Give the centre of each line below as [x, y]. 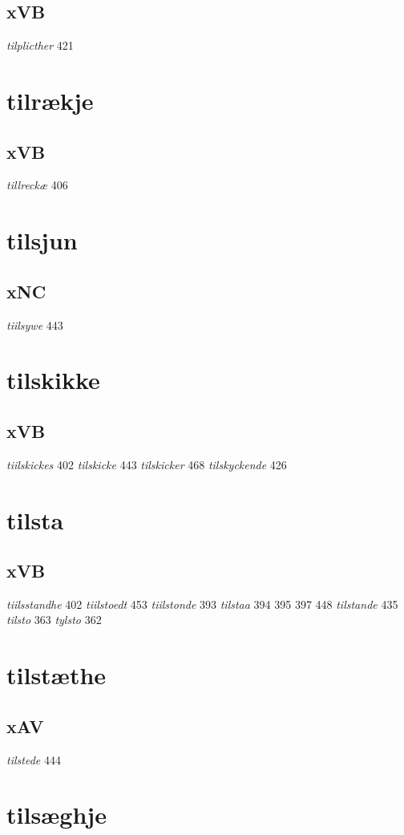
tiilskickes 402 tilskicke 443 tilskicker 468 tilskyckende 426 [147, 464]
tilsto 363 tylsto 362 [54, 620]
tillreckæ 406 [37, 185]
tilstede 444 [34, 759]
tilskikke [53, 380]
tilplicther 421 [40, 45]
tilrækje [50, 100]
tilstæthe [57, 675]
